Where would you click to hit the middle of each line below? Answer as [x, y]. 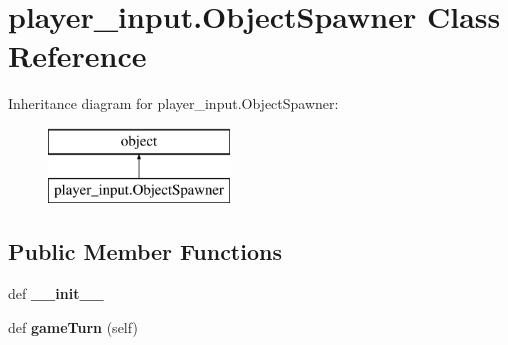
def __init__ [56, 293]
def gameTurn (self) [73, 326]
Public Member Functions [145, 251]
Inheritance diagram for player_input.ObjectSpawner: [173, 103]
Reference [77, 55]
